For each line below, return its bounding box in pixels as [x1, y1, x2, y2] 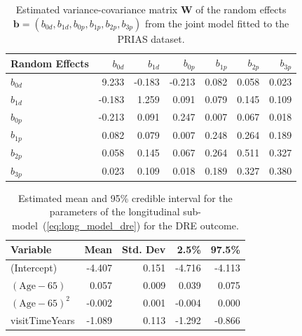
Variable [11, 242, 52, 257]
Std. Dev [122, 242, 166, 257]
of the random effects [195, 2, 287, 16]
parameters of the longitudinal [49, 204, 180, 219]
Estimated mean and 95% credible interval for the [18, 190, 233, 205]
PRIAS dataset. [117, 31, 185, 46]
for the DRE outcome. [143, 217, 239, 232]
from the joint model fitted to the [144, 15, 289, 30]
